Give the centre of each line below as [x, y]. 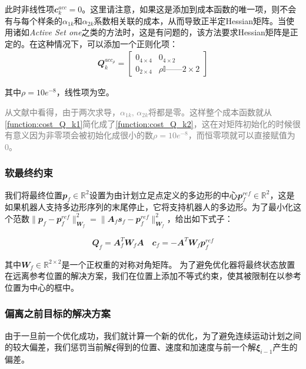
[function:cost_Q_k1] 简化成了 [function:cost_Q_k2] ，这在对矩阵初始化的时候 [149, 123]
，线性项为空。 [85, 92]
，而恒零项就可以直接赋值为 [242, 135]
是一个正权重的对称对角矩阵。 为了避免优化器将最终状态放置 [178, 264]
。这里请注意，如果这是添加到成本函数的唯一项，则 [181, 9]
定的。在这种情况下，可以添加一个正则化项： [91, 43]
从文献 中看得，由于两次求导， [62, 112]
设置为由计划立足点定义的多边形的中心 [163, 195]
